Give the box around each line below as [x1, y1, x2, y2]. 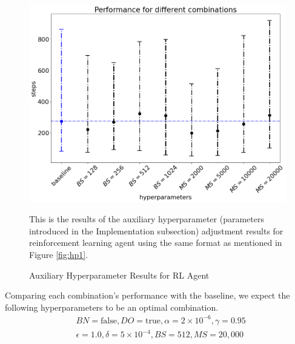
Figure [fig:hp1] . [29, 248, 88, 260]
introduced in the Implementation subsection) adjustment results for [29, 224, 283, 237]
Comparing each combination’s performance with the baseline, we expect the [5, 289, 290, 302]
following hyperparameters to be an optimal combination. [5, 300, 219, 313]
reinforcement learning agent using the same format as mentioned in [29, 236, 282, 249]
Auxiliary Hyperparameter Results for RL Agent [29, 268, 210, 281]
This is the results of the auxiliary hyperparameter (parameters [29, 213, 264, 225]
